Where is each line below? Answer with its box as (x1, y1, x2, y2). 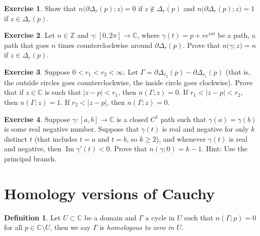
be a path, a (218, 30, 255, 40)
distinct (4, 133, 27, 144)
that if (4, 87, 24, 97)
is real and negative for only (162, 124, 249, 134)
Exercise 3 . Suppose (4, 66, 70, 77)
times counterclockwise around (58, 39, 152, 50)
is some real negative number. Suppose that (4, 124, 139, 134)
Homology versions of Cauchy (4, 183, 215, 203)
